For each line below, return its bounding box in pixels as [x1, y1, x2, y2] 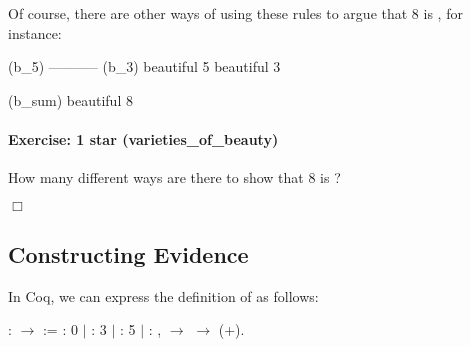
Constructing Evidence [8, 239, 249, 270]
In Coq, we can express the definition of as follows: [8, 285, 319, 306]
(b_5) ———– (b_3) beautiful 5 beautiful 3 [8, 56, 281, 77]
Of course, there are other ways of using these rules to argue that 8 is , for [8, 2, 463, 23]
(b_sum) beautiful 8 [8, 89, 133, 110]
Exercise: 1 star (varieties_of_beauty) [8, 128, 279, 149]
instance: [8, 22, 62, 43]
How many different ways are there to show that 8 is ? [8, 167, 341, 188]
